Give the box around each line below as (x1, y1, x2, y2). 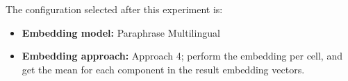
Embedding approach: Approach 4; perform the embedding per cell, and (22, 48, 342, 63)
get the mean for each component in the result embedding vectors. (22, 62, 305, 76)
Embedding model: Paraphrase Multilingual (22, 25, 220, 39)
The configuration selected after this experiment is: (6, 2, 223, 16)
